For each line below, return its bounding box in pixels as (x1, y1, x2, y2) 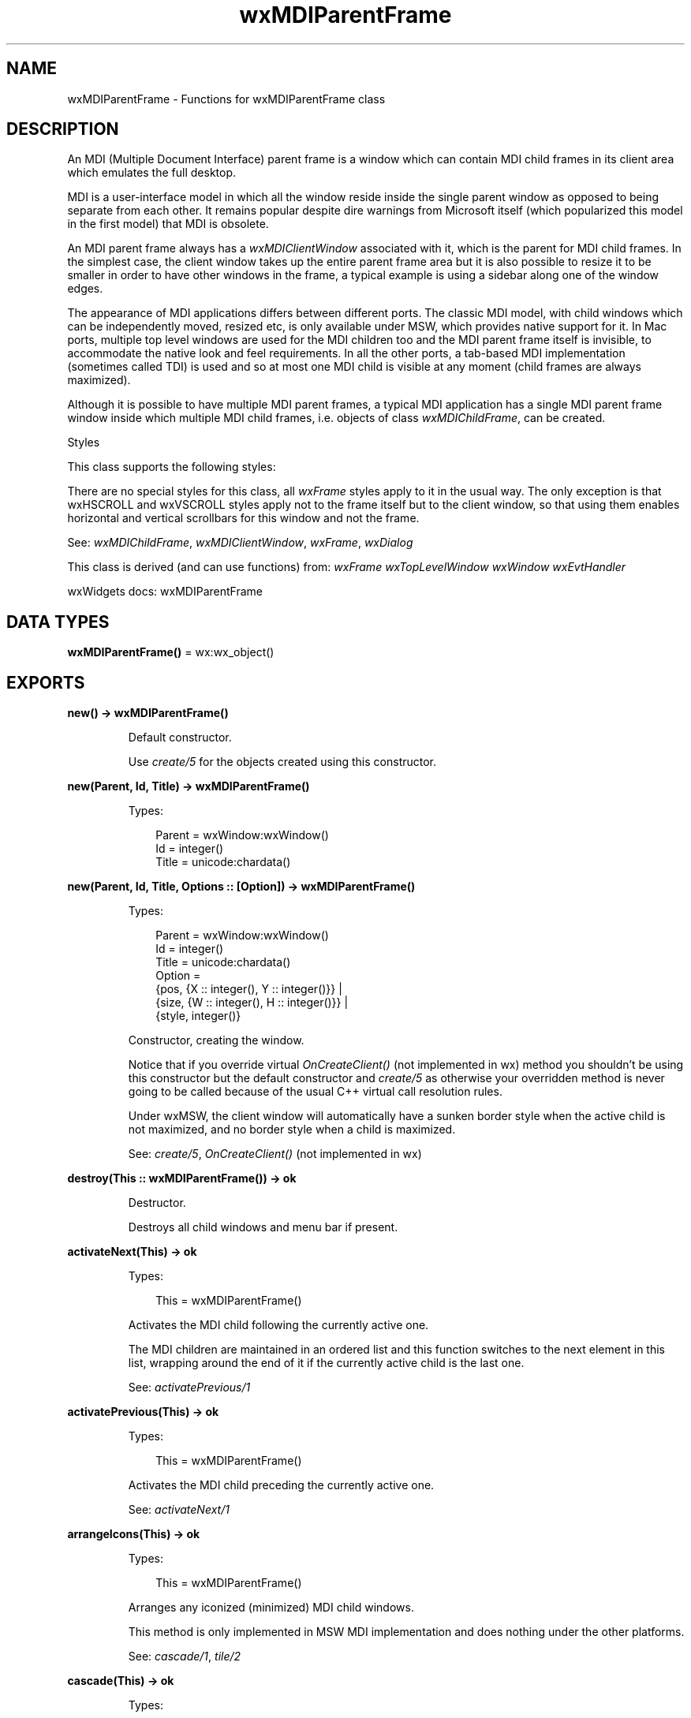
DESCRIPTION (6, 119, 119, 140)
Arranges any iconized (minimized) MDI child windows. (128, 1600, 414, 1615)
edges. (67, 282, 103, 296)
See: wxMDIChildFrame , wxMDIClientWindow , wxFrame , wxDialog (67, 536, 413, 550)
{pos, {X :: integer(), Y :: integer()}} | (155, 982, 342, 996)
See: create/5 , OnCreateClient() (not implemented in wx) (128, 1147, 422, 1161)
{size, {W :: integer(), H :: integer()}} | (155, 995, 349, 1010)
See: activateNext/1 (128, 1503, 230, 1517)
